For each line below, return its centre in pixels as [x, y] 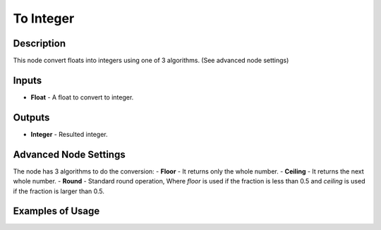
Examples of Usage [56, 211]
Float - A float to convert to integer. [82, 97]
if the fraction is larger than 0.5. [59, 191]
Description [40, 43]
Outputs [31, 117]
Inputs [28, 80]
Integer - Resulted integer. [69, 134]
